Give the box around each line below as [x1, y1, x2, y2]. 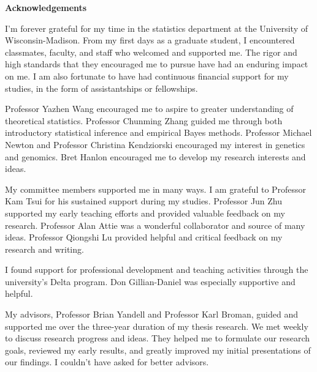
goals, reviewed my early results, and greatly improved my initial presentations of [5, 343, 311, 356]
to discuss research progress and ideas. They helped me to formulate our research [5, 332, 310, 344]
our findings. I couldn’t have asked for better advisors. [5, 355, 209, 368]
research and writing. [5, 242, 84, 255]
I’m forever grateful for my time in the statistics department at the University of [5, 21, 308, 34]
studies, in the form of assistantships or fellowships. [5, 81, 198, 94]
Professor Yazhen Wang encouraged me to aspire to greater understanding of [5, 102, 294, 115]
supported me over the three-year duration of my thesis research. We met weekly [5, 319, 308, 332]
